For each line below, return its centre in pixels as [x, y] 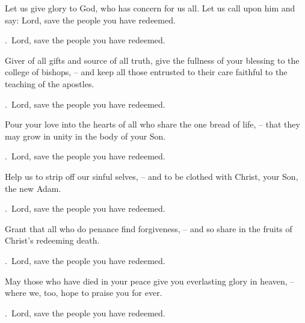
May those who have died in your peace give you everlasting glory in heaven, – [150, 281]
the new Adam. [33, 188]
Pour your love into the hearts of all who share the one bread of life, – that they [152, 124]
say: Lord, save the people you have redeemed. [90, 20]
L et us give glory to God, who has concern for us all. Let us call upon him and [150, 8]
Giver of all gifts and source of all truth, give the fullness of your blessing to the [152, 60]
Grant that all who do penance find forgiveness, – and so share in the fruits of [149, 228]
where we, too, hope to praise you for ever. [84, 293]
